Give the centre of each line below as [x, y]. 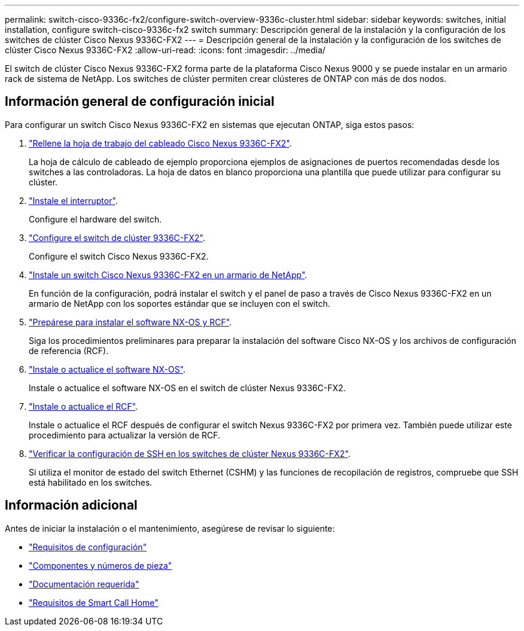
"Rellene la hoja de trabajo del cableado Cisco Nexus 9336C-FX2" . [160, 143]
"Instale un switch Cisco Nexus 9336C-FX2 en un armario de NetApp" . [168, 275]
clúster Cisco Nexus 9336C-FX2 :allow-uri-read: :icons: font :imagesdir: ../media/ [165, 50]
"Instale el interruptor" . [73, 200]
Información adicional [71, 505]
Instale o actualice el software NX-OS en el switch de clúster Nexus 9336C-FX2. [187, 388]
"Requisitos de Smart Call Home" [94, 602]
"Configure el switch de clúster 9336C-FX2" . [117, 237]
